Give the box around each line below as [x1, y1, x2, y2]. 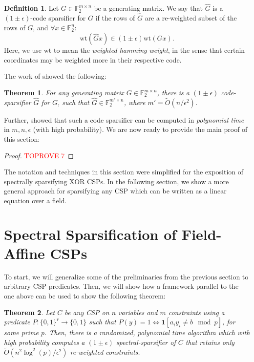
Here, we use [4, 45, 42, 55]
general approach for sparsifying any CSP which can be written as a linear [4, 186, 227, 196]
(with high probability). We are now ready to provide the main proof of [33, 124, 248, 134]
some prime [4, 327, 39, 338]
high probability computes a [4, 337, 85, 347]
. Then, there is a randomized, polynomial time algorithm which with [44, 327, 250, 338]
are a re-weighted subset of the [145, 13, 237, 23]
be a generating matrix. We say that [94, 3, 203, 13]
